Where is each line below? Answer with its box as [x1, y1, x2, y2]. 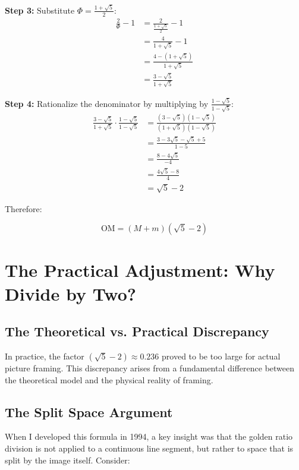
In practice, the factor [5, 349, 84, 362]
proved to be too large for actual [162, 349, 281, 362]
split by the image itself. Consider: [5, 453, 130, 466]
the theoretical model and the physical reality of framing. [5, 373, 213, 386]
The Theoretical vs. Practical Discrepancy [5, 322, 269, 340]
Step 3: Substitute [5, 4, 75, 16]
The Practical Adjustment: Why [5, 258, 275, 282]
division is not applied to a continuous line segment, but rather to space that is [5, 441, 294, 454]
